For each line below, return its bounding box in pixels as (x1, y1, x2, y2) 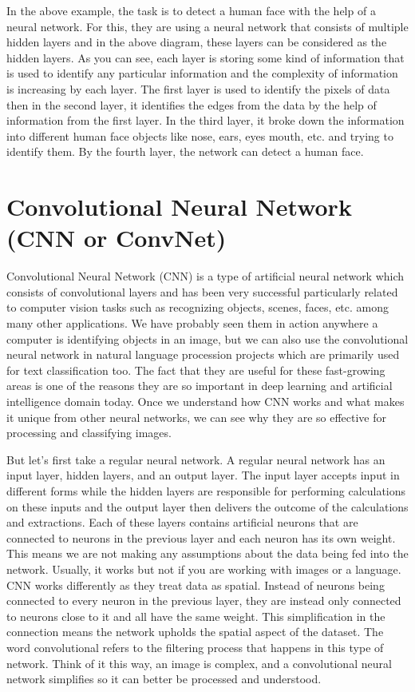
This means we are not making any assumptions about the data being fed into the (6, 545, 409, 562)
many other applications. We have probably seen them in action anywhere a (6, 315, 378, 332)
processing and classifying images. (6, 424, 172, 441)
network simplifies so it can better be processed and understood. (6, 670, 322, 687)
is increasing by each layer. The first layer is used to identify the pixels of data (6, 80, 390, 97)
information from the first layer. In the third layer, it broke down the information (6, 112, 405, 129)
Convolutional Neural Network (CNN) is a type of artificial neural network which (6, 268, 405, 284)
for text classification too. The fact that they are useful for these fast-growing (6, 361, 385, 378)
